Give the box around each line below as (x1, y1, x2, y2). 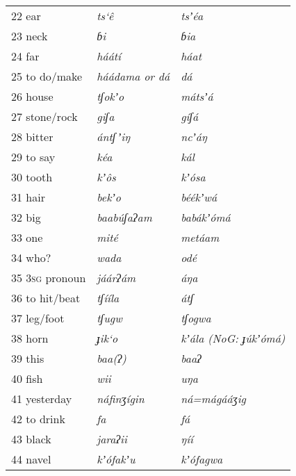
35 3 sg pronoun (11, 270, 86, 286)
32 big (11, 209, 41, 225)
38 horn (11, 330, 49, 346)
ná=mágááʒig (181, 391, 246, 407)
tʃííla (97, 290, 120, 306)
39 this (11, 350, 44, 366)
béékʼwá (181, 189, 217, 205)
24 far (11, 48, 40, 64)
